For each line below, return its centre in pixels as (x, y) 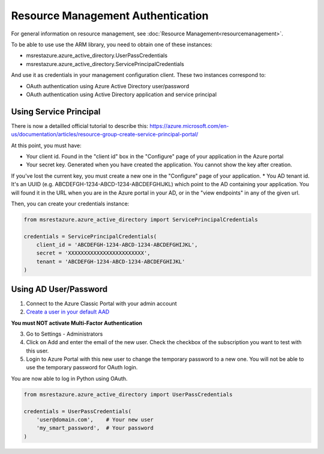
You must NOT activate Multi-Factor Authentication (77, 323)
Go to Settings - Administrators (64, 334)
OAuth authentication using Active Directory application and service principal (121, 94)
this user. (37, 351)
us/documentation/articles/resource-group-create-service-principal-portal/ (105, 135)
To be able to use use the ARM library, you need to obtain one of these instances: (112, 44)
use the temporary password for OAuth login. (82, 368)
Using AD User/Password (59, 289)
